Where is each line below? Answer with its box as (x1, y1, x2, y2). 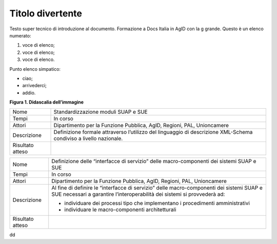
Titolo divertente (9, 8, 82, 19)
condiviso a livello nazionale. (53, 135, 123, 142)
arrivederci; (22, 83, 47, 89)
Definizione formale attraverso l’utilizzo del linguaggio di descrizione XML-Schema (53, 129, 253, 136)
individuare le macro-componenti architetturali (64, 206, 176, 213)
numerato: (9, 32, 31, 38)
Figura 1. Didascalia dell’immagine (9, 99, 84, 105)
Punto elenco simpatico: (9, 66, 61, 72)
